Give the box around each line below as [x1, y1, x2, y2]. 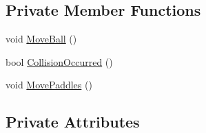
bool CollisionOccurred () [6, 54, 113, 69]
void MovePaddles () [6, 77, 92, 92]
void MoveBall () [6, 32, 77, 46]
